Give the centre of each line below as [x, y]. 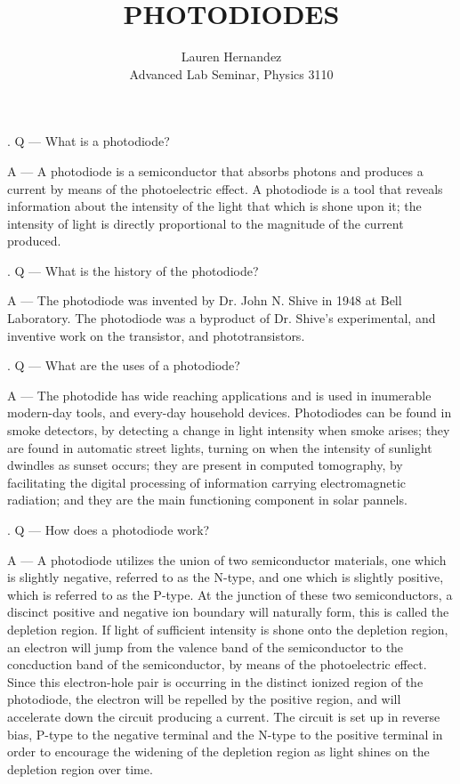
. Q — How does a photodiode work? [109, 529]
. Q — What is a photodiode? [89, 141]
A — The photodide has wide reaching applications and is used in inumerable [219, 395]
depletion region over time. [80, 768]
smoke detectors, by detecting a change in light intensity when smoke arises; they [229, 430]
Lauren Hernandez [231, 57]
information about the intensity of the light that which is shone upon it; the [214, 206]
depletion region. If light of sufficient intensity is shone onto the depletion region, [228, 629]
